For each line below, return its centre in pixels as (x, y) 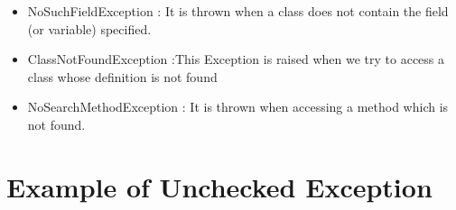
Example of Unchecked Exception (219, 186)
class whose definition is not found (122, 76)
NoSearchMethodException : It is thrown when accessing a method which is (238, 107)
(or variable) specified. (89, 28)
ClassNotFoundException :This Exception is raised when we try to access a (236, 59)
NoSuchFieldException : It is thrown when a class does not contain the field (238, 11)
